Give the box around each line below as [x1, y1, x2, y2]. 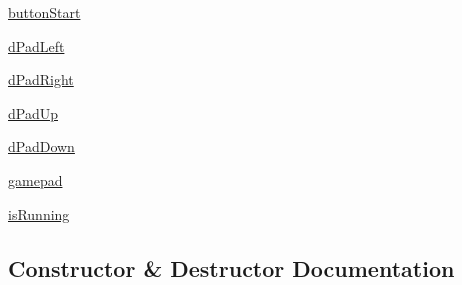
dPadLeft [8, 35, 65, 56]
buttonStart [8, 2, 81, 22]
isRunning [8, 203, 70, 224]
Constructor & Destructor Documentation [8, 252, 455, 283]
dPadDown [8, 136, 75, 157]
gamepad [8, 169, 63, 190]
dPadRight [8, 69, 74, 90]
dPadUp [8, 102, 58, 123]
